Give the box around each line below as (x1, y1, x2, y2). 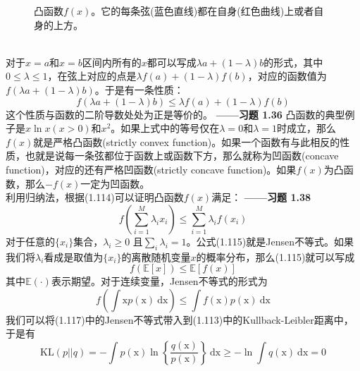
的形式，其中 (263, 54, 323, 69)
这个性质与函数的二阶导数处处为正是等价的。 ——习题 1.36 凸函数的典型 (6, 107, 345, 121)
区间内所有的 (82, 54, 142, 69)
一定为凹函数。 (80, 176, 150, 190)
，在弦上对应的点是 (47, 68, 137, 83)
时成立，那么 (276, 121, 336, 135)
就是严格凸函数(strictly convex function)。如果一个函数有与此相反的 (33, 134, 340, 149)
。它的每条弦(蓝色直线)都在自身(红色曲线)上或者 (91, 4, 314, 18)
